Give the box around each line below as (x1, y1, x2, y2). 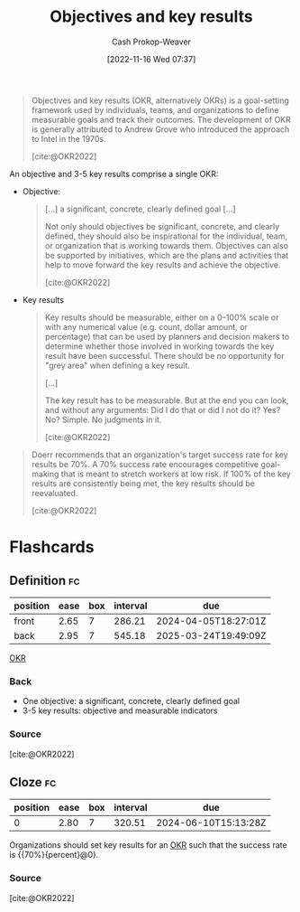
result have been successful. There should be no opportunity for (44, 350, 285, 361)
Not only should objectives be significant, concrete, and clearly (44, 221, 280, 231)
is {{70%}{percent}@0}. (9, 850, 99, 860)
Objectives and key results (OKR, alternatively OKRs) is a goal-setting (31, 95, 290, 106)
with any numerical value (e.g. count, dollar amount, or (44, 321, 248, 332)
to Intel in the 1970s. (31, 133, 106, 144)
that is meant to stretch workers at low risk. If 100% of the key (60, 468, 291, 479)
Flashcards (9, 537, 95, 558)
